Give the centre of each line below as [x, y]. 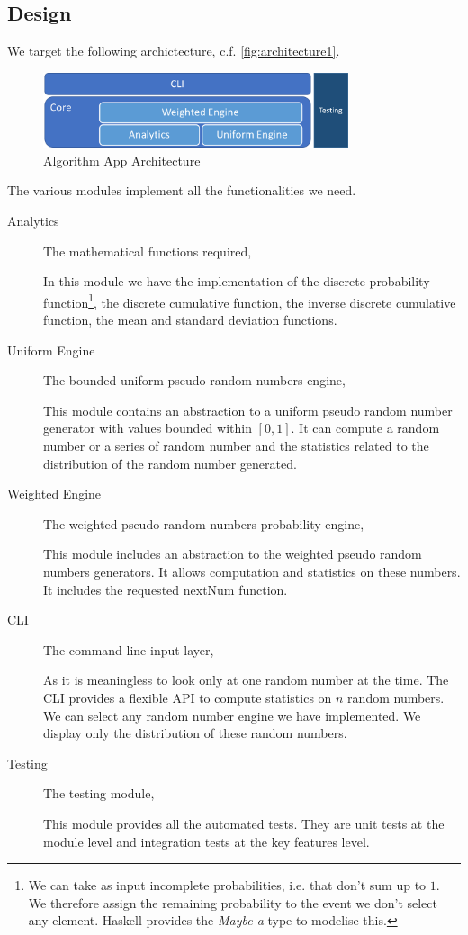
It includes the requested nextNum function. [166, 589]
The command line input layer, [129, 649]
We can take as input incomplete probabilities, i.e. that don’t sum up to [227, 885]
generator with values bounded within [148, 428]
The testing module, [99, 793]
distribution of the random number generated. [170, 463]
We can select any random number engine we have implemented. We [232, 715]
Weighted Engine [54, 494]
